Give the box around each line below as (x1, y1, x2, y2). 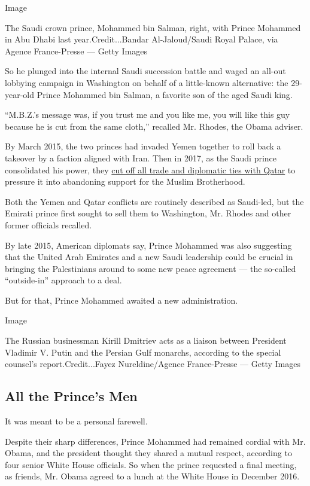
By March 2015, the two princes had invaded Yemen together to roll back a (5, 140, 281, 152)
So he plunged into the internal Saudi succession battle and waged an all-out (5, 65, 286, 77)
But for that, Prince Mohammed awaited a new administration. (5, 294, 238, 306)
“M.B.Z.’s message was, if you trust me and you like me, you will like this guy (5, 108, 290, 121)
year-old (5, 88, 35, 100)
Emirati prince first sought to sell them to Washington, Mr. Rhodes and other (5, 207, 291, 219)
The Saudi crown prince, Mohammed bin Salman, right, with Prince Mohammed (5, 21, 301, 33)
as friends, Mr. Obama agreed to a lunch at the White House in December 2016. (5, 470, 300, 482)
